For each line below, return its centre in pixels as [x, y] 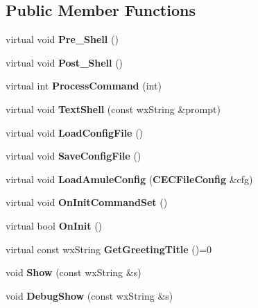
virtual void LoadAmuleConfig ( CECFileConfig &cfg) [129, 179]
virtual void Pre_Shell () [62, 39]
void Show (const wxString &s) [74, 272]
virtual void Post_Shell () [64, 62]
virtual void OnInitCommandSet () [87, 202]
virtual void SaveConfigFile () [74, 156]
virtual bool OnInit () [54, 225]
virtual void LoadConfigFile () [75, 132]
